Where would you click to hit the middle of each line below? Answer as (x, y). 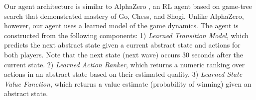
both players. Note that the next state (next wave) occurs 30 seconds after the (124, 54)
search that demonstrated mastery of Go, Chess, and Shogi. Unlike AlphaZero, (124, 16)
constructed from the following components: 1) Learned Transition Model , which (126, 35)
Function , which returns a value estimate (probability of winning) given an (137, 83)
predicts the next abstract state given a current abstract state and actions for (122, 45)
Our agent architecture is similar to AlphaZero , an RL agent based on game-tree (128, 6)
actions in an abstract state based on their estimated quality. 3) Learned (114, 74)
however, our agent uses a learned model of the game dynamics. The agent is (121, 25)
